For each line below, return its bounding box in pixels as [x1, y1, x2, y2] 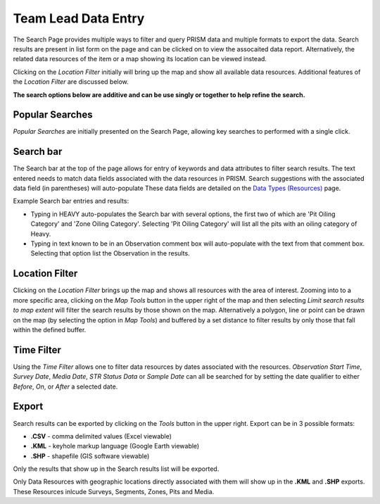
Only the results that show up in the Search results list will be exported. [13, 465, 220, 473]
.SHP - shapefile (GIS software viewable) [30, 451, 150, 460]
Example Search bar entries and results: [13, 197, 129, 206]
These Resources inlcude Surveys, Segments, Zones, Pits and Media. [13, 487, 215, 496]
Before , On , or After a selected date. [13, 382, 118, 391]
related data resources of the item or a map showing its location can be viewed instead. [13, 55, 267, 63]
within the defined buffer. [13, 325, 87, 334]
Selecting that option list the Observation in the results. [30, 249, 190, 258]
